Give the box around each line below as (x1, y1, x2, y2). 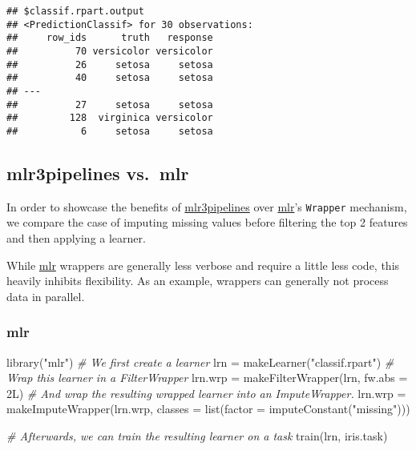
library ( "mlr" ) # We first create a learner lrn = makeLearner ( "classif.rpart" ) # (6, 353, 394, 370)
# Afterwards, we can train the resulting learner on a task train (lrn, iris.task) (6, 427, 388, 444)
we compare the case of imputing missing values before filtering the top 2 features (6, 214, 408, 231)
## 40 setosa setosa (6, 72, 213, 84)
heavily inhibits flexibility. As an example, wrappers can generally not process (6, 272, 389, 289)
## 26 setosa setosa (6, 58, 213, 70)
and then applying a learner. (6, 230, 146, 247)
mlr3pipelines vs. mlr (6, 160, 189, 185)
